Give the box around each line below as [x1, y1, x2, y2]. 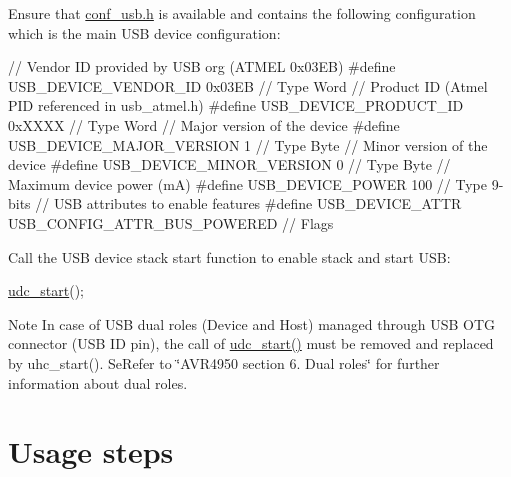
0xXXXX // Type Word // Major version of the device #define [8, 114, 400, 135]
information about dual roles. [8, 372, 188, 393]
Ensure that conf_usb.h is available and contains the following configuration [8, 3, 476, 23]
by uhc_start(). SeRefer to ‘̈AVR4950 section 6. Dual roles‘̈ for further [8, 352, 440, 373]
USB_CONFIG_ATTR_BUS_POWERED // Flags [8, 212, 334, 233]
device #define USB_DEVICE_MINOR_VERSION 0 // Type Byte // [8, 154, 451, 175]
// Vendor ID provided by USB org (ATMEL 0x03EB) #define [8, 56, 396, 77]
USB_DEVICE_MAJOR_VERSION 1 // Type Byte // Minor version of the [8, 134, 488, 155]
